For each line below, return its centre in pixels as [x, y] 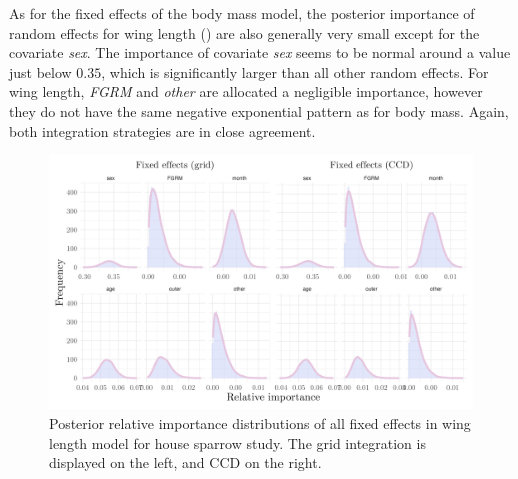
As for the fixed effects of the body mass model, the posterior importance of [242, 13]
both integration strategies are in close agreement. [162, 130]
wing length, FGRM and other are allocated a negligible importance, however [246, 91]
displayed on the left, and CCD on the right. [185, 462]
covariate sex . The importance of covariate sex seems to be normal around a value [260, 52]
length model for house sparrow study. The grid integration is [237, 442]
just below [40, 71]
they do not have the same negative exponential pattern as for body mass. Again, [259, 110]
